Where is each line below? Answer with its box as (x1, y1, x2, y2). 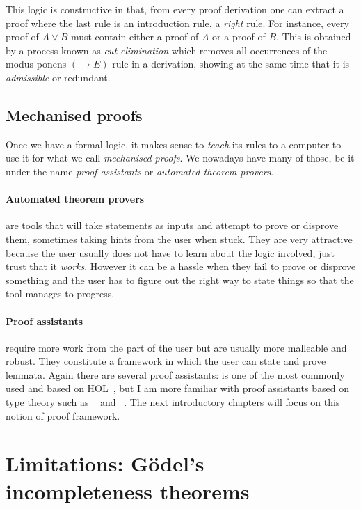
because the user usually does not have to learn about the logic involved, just (6, 245, 335, 260)
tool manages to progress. (6, 286, 115, 301)
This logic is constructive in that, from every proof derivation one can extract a (6, 2, 344, 16)
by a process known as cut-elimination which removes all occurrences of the (6, 42, 328, 57)
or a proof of (212, 29, 266, 44)
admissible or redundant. (6, 70, 111, 84)
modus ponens (6, 56, 67, 71)
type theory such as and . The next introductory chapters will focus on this (6, 395, 340, 409)
